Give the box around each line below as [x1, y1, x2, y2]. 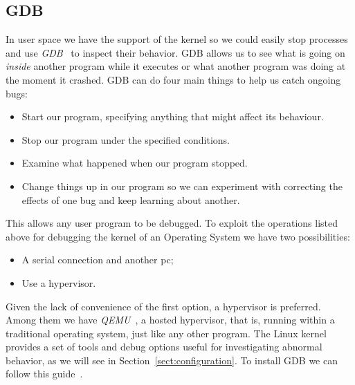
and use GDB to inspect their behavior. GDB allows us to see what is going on [6, 45, 345, 59]
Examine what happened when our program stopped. [21, 156, 248, 170]
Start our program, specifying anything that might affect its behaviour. [21, 109, 324, 124]
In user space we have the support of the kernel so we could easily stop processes [6, 32, 348, 46]
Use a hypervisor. [21, 275, 96, 290]
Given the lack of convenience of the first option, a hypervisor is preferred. [6, 299, 321, 313]
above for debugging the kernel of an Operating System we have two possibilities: [6, 229, 350, 243]
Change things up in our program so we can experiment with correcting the [21, 178, 343, 193]
